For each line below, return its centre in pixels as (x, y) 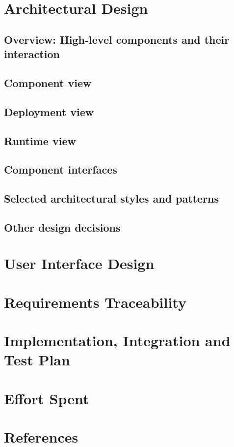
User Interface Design (79, 263)
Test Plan (37, 360)
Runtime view (40, 140)
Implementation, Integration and (117, 341)
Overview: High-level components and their (117, 39)
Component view (48, 82)
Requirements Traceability (95, 302)
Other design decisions (62, 227)
